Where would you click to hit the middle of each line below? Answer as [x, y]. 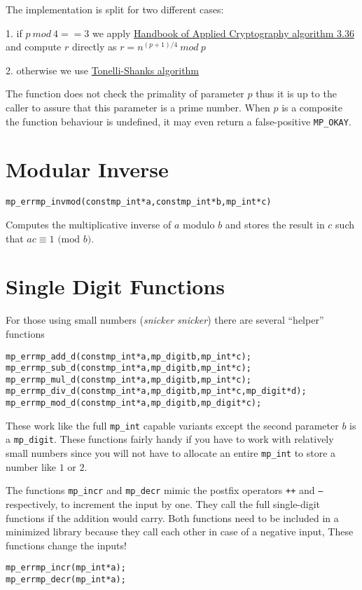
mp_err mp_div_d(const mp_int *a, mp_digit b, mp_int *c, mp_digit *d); [156, 391]
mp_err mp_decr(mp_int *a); [66, 580]
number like [31, 466]
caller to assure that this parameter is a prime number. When [138, 107]
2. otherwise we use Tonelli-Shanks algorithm [103, 70]
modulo [199, 224]
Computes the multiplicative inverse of [89, 224]
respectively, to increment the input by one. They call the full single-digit [163, 504]
